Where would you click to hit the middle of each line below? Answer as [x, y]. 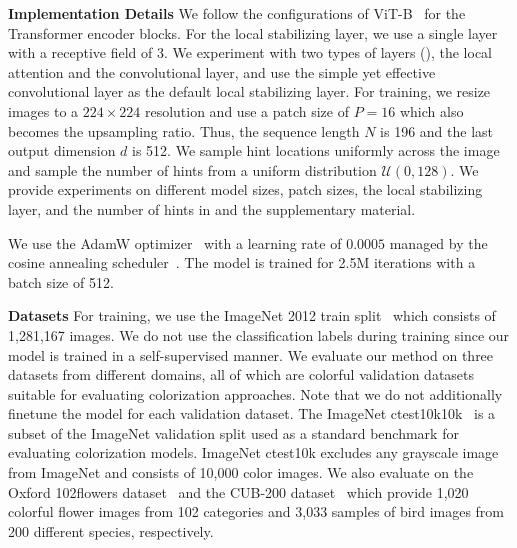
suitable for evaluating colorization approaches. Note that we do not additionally [255, 393]
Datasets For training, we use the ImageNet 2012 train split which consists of [252, 315]
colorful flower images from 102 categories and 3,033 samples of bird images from [256, 511]
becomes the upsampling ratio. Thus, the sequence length [184, 130]
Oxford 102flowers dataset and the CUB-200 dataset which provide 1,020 [238, 491]
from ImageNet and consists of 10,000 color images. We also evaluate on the [241, 472]
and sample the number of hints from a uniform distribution [192, 169]
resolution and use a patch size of [246, 110]
